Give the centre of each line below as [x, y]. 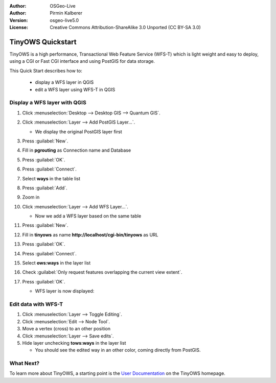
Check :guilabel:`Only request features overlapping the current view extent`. [102, 272]
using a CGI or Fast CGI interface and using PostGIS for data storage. [82, 61]
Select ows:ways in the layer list [56, 263]
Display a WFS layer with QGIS [48, 103]
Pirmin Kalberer [66, 13]
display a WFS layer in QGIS [64, 82]
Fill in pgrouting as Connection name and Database [77, 150]
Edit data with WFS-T [36, 304]
